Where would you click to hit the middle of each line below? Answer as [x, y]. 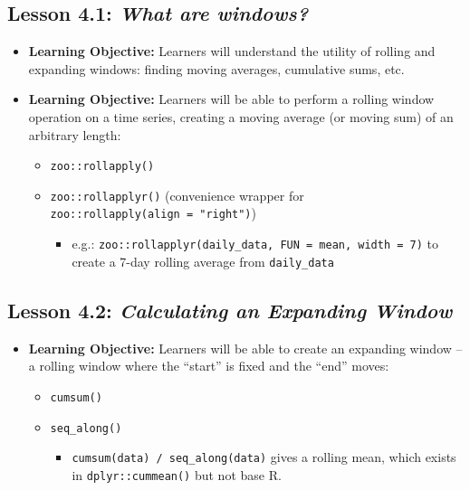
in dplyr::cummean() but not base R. [177, 474]
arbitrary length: [75, 134]
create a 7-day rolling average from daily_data [203, 261]
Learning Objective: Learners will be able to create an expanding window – [245, 348]
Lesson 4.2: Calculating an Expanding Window [230, 310]
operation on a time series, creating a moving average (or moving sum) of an [241, 116]
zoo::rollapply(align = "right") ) [153, 213]
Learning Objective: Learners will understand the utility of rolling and [232, 51]
